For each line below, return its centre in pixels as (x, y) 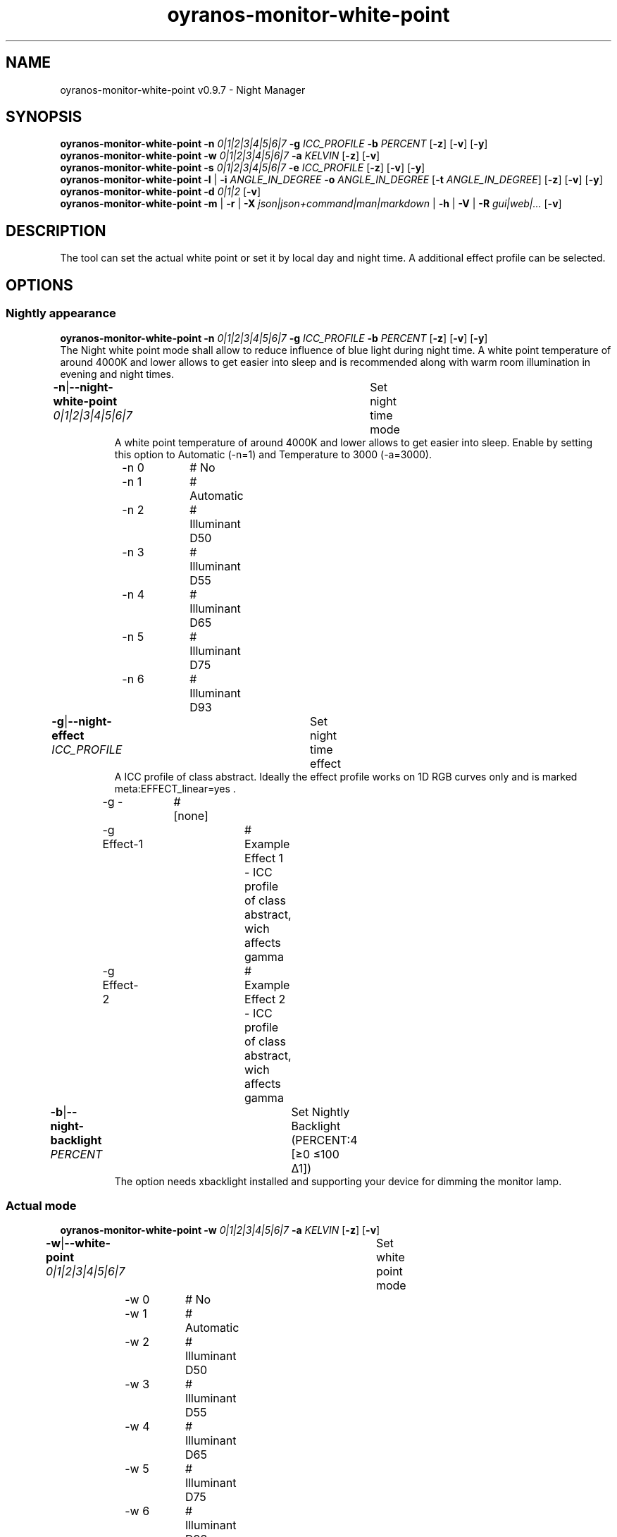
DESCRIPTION (56, 231)
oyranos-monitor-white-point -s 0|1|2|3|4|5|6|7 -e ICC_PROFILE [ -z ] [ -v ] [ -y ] (243, 168)
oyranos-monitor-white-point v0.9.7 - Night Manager (183, 90)
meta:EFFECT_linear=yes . (175, 788)
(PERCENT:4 (324, 1140)
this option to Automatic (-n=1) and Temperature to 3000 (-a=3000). (273, 454)
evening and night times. (117, 374)
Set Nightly (320, 1112)
